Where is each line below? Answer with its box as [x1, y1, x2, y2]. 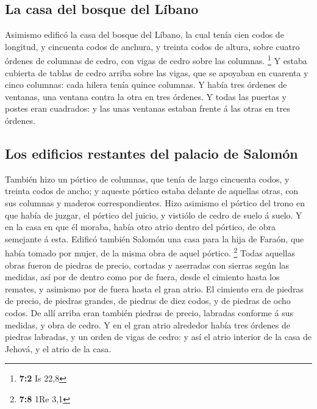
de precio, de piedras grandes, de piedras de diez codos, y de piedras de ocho [5, 294, 291, 307]
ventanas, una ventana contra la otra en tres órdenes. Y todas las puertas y [5, 90, 287, 103]
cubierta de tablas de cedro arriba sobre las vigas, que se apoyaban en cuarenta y [5, 66, 308, 79]
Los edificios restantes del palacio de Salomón [5, 144, 298, 162]
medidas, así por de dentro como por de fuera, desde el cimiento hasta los [5, 270, 280, 283]
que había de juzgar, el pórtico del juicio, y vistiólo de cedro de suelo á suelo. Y [5, 208, 302, 221]
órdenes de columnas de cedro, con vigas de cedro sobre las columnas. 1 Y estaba [5, 52, 307, 67]
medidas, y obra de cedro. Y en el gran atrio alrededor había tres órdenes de [5, 318, 290, 331]
